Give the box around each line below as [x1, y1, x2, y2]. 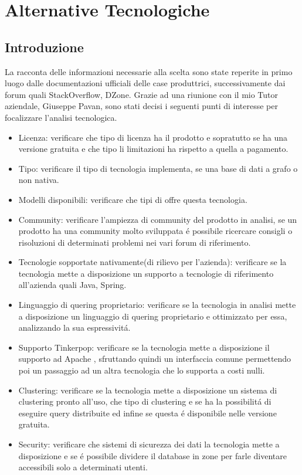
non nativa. [18, 174, 59, 186]
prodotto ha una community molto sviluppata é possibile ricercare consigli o [18, 225, 293, 237]
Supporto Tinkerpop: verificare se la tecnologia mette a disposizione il [18, 341, 270, 353]
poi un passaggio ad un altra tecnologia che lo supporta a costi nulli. [18, 364, 265, 376]
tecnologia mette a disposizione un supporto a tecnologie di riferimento [18, 267, 274, 279]
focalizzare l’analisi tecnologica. [5, 111, 117, 123]
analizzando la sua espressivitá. [18, 321, 131, 334]
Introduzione [5, 38, 84, 56]
